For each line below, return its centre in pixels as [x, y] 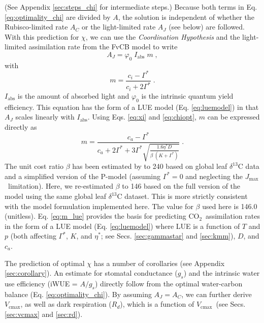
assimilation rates [233, 216]
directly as [21, 126]
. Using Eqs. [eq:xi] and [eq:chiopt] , [142, 117]
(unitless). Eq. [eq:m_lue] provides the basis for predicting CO [102, 216]
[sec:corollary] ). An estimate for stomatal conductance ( [91, 273]
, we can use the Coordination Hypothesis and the [163, 36]
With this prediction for [42, 36]
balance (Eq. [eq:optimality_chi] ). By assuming [78, 294]
